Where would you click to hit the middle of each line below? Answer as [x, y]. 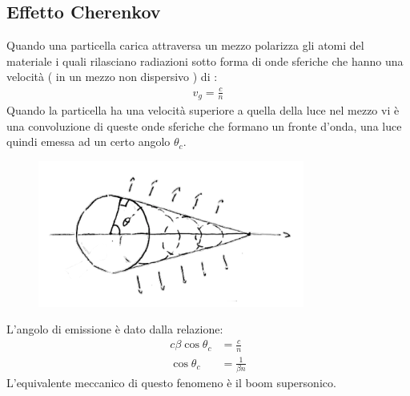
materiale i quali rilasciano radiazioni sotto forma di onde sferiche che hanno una [205, 61]
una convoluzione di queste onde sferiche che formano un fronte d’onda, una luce [204, 125]
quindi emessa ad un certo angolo [88, 141]
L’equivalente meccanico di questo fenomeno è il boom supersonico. [171, 383]
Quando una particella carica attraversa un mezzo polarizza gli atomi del [185, 45]
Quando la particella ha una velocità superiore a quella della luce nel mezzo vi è [203, 109]
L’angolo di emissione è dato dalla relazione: [115, 329]
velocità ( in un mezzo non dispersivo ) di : [112, 77]
